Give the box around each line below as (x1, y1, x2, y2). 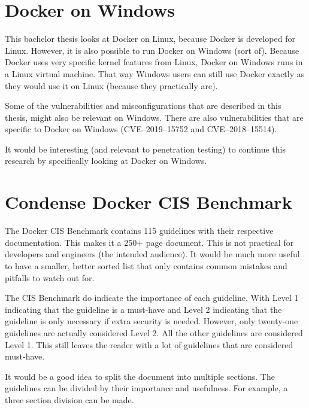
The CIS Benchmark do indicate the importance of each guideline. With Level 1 (5, 291, 299, 304)
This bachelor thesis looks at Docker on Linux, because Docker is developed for (5, 32, 295, 45)
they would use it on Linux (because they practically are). (5, 79, 218, 92)
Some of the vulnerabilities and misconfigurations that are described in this (5, 99, 281, 112)
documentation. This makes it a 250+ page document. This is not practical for (5, 236, 294, 248)
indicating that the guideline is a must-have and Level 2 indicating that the (5, 303, 282, 315)
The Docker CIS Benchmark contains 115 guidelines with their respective (5, 224, 274, 237)
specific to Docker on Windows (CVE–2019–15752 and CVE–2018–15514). (5, 123, 277, 135)
